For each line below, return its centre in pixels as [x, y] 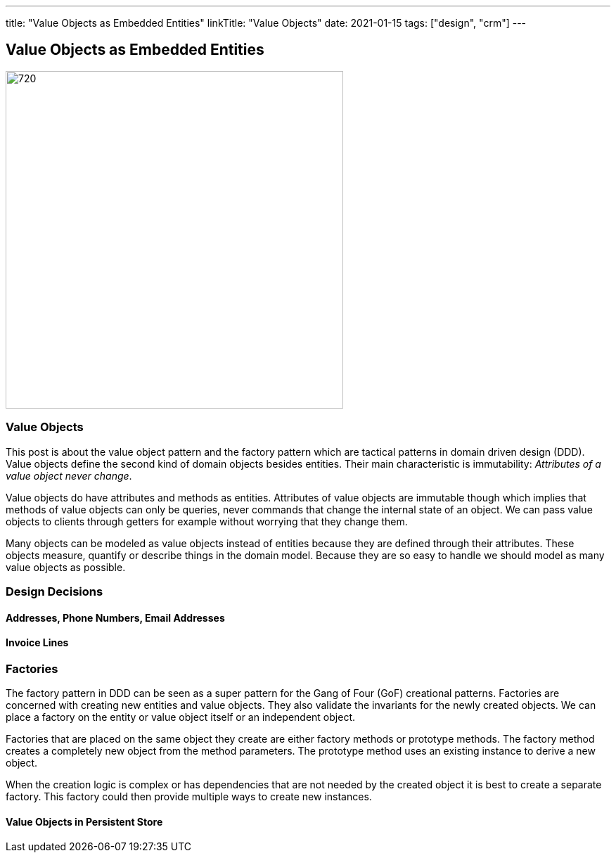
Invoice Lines [37, 643]
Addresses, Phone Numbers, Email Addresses [115, 617]
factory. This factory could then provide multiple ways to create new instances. [189, 797]
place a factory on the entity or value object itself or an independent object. [180, 717]
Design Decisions [54, 591]
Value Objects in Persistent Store [84, 821]
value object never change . [69, 475]
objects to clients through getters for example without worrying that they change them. [207, 521]
